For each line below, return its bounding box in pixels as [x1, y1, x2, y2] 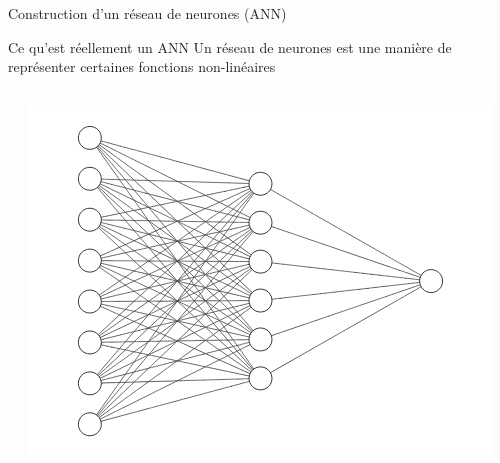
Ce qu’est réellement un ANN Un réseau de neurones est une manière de [8, 36, 452, 57]
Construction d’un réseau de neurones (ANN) [8, 3, 287, 23]
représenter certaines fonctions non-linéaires [8, 56, 276, 77]
